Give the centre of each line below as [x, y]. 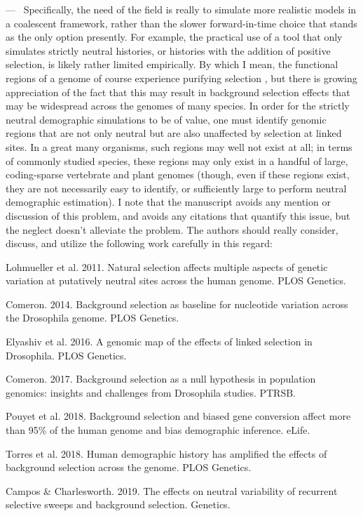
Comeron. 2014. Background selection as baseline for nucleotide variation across [177, 304]
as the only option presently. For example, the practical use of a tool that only [174, 37]
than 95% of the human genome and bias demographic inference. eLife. [158, 430]
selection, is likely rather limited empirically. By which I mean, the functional [172, 64]
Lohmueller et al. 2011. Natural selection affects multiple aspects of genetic [167, 266]
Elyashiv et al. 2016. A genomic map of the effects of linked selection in [159, 342]
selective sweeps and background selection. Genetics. [118, 504]
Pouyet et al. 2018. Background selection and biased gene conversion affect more [178, 416]
